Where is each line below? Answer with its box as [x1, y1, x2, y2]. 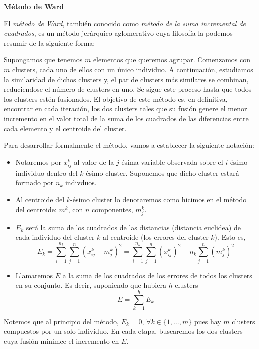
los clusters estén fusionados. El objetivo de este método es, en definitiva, [4, 93, 228, 104]
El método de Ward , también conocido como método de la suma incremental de [4, 18, 246, 28]
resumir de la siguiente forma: [4, 37, 95, 48]
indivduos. [65, 177, 97, 188]
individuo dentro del [15, 167, 78, 178]
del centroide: [15, 204, 57, 214]
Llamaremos [15, 270, 53, 280]
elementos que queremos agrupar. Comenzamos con [93, 54, 251, 65]
